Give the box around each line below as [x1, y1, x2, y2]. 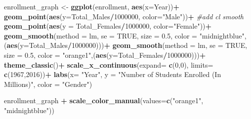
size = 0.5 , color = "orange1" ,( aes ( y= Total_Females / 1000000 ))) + [4, 49, 206, 60]
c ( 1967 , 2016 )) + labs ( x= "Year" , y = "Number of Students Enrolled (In [4, 69, 221, 79]
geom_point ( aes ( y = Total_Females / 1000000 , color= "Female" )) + [4, 21, 212, 31]
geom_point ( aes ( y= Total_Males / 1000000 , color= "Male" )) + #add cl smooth [4, 11, 244, 21]
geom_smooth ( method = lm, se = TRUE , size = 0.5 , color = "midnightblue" [4, 30, 245, 40]
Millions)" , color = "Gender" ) [4, 79, 92, 89]
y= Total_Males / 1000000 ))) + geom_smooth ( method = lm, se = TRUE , [20, 40, 248, 50]
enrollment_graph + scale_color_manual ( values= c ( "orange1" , [4, 95, 204, 106]
